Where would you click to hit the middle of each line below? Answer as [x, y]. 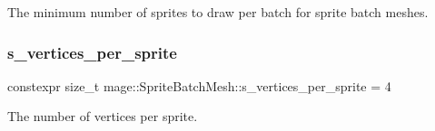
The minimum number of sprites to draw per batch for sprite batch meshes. [218, 12]
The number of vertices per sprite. [103, 116]
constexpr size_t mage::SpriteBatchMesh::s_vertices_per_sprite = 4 [199, 85]
